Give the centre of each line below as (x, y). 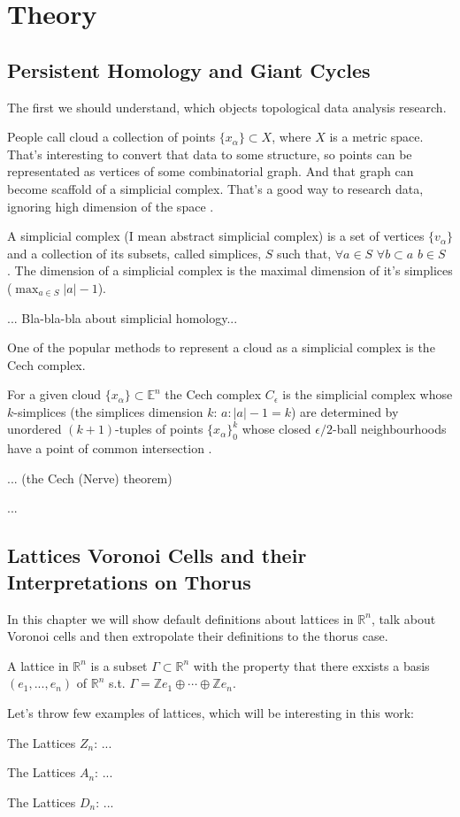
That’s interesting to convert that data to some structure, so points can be (210, 154)
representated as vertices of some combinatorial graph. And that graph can (211, 171)
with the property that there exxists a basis (311, 665)
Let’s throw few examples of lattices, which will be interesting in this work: (211, 713)
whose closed (276, 429)
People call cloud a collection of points (111, 137)
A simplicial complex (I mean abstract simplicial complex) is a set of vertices (216, 236)
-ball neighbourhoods (390, 429)
